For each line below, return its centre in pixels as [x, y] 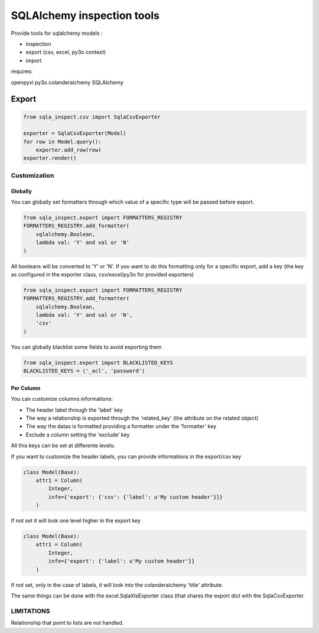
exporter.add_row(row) [69, 150]
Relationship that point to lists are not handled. [67, 623]
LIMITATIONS [30, 611]
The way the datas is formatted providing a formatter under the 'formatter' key [121, 426]
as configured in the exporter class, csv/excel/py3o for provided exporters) [102, 274]
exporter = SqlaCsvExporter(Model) [75, 134]
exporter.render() [50, 158]
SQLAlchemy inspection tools [85, 15]
